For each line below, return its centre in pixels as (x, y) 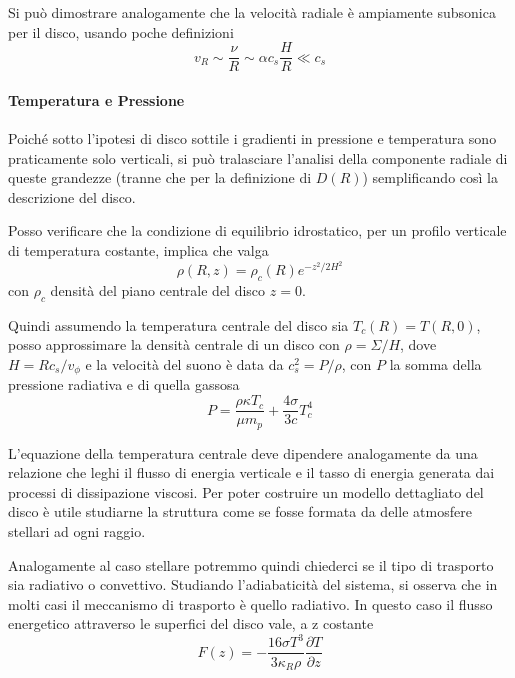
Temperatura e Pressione (96, 99)
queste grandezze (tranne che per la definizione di (160, 177)
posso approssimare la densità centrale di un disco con (174, 344)
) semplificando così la (430, 177)
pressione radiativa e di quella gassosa (124, 384)
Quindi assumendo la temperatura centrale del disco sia (178, 324)
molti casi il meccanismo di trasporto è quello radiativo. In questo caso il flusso (250, 603)
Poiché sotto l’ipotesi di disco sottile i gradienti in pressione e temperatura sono (252, 138)
